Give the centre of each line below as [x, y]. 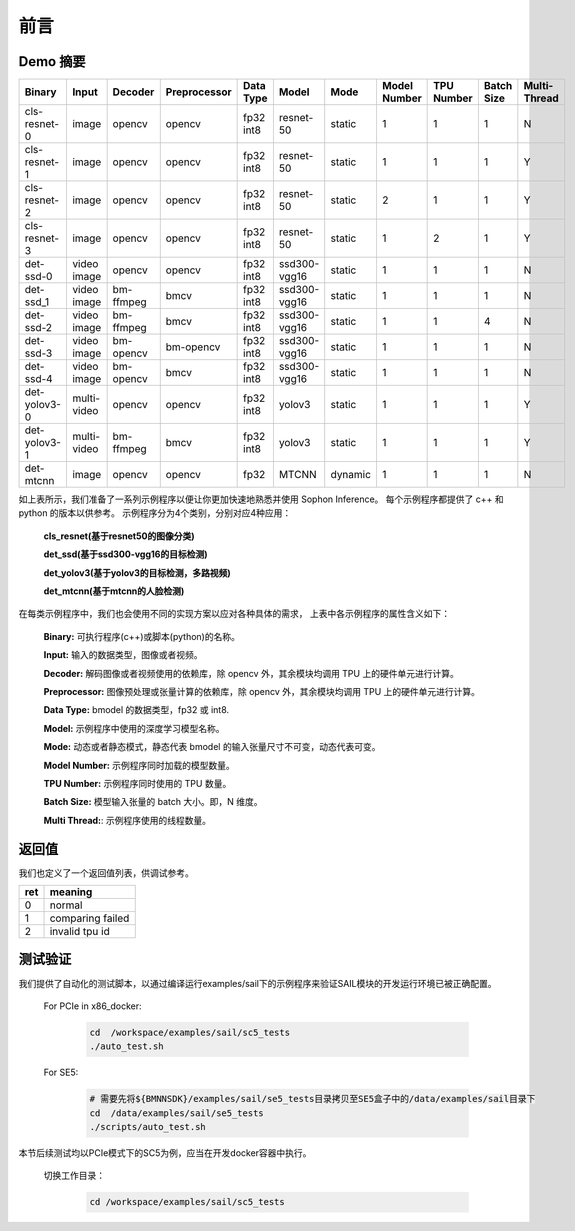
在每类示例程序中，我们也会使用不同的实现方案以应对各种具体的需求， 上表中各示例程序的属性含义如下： [234, 614]
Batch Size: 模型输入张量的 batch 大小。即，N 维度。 [153, 802]
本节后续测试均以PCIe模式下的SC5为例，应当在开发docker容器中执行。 [165, 1153]
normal [66, 905]
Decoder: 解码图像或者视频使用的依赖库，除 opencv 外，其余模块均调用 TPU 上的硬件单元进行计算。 [251, 673]
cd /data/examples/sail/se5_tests [176, 1113]
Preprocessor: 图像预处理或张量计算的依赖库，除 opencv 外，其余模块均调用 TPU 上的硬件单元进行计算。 [261, 691]
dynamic [351, 475]
